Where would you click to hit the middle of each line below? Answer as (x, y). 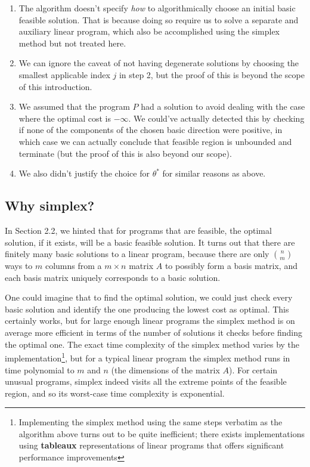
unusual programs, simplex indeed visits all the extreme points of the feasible (146, 381)
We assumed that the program (74, 106)
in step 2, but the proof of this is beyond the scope (212, 74)
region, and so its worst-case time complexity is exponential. (115, 393)
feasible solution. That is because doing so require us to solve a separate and (159, 19)
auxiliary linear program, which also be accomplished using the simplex (149, 31)
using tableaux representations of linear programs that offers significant (151, 445)
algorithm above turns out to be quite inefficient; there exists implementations (162, 433)
